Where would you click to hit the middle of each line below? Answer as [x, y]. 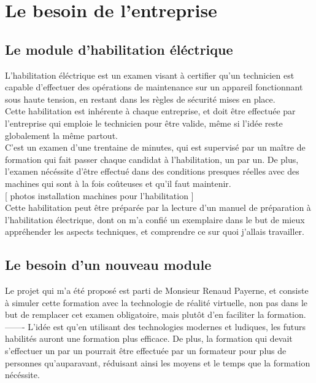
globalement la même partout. [61, 135]
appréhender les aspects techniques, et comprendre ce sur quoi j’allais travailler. [155, 231]
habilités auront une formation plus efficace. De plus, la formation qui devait [149, 338]
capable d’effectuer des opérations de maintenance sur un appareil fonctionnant [154, 87]
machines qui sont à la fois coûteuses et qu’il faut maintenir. [118, 183]
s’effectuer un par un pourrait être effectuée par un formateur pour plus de [146, 351]
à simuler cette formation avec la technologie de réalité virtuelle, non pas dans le [156, 302]
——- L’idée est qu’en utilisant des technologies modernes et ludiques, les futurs [156, 326]
